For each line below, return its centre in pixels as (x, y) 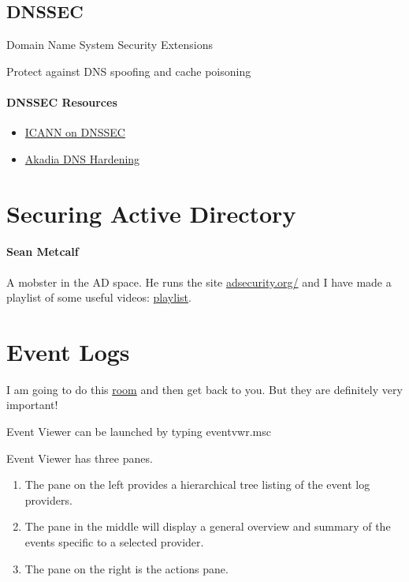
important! (32, 405)
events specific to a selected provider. (114, 542)
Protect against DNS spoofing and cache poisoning (129, 71)
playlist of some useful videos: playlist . (99, 297)
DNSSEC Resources (62, 101)
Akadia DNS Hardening (82, 158)
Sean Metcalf (43, 252)
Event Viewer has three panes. (80, 458)
